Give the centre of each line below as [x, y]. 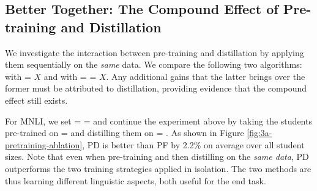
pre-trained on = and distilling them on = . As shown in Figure [125, 133]
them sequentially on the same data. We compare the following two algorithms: [154, 64]
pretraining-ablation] [44, 144]
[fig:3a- [259, 133]
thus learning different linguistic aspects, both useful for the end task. [136, 180]
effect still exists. [36, 100]
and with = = [70, 76]
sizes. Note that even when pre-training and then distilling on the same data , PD [157, 157]
